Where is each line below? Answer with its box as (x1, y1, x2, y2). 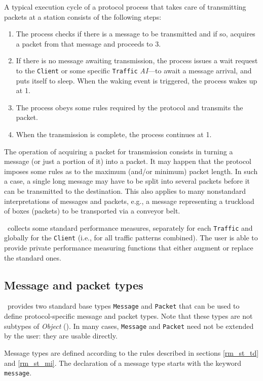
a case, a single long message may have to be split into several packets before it (4, 176, 250, 186)
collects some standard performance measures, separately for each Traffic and (7, 222, 253, 233)
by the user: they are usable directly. (4, 330, 118, 341)
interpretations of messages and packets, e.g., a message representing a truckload (4, 195, 254, 206)
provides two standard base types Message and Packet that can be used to (7, 301, 240, 311)
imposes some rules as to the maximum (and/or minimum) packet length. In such (4, 165, 258, 176)
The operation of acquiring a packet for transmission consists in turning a (4, 146, 233, 156)
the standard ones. (4, 252, 61, 263)
